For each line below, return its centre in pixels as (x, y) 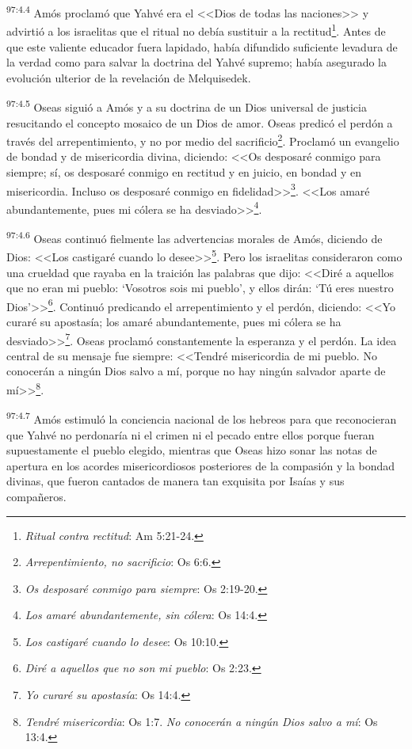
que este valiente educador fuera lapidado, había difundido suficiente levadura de (202, 46)
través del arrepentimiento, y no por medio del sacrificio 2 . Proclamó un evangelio (203, 140)
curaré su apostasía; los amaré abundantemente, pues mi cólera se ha (174, 321)
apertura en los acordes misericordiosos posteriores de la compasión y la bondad (201, 465)
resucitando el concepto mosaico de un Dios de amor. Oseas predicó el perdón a (200, 122)
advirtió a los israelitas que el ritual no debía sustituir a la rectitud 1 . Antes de (196, 30)
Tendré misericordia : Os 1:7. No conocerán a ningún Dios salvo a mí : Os (201, 721)
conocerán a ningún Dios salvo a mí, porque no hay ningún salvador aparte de (196, 371)
